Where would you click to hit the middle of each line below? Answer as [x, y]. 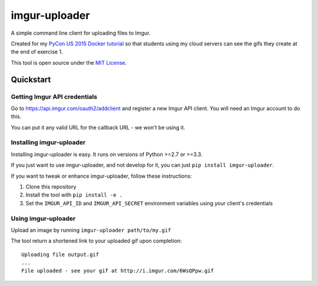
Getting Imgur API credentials [54, 97]
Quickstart [31, 79]
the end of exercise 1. [37, 52]
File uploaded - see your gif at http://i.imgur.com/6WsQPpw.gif [118, 271]
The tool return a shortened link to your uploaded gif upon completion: [96, 241]
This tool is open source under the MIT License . [69, 62]
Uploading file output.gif [60, 254]
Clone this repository [51, 187]
